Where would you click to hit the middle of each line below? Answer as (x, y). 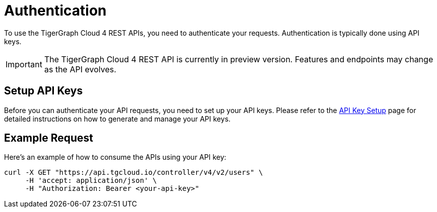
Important (24, 64)
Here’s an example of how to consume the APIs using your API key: (115, 157)
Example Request (49, 138)
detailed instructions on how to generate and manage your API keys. (117, 119)
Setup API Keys (44, 91)
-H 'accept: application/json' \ (91, 181)
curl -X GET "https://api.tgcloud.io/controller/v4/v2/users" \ (134, 173)
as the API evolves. (80, 69)
